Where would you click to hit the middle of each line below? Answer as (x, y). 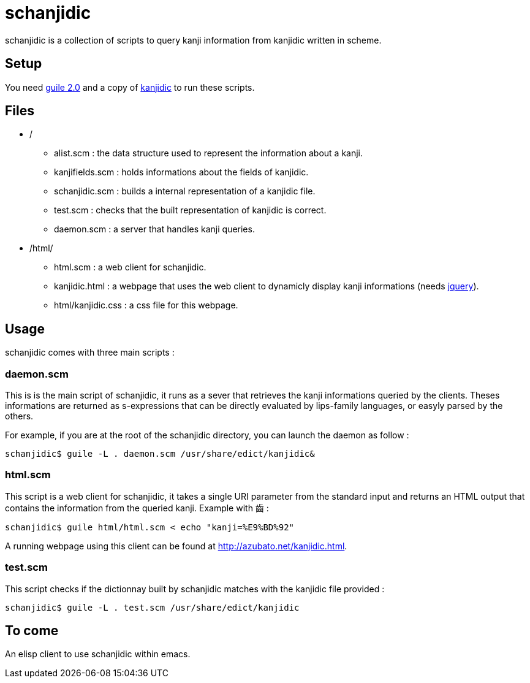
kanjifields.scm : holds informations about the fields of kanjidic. (181, 172)
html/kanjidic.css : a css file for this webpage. (146, 305)
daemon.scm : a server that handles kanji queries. (154, 229)
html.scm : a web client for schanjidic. (130, 267)
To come (32, 630)
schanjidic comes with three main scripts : (90, 353)
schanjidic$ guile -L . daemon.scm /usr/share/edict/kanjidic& (160, 454)
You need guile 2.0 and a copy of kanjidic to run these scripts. (130, 87)
